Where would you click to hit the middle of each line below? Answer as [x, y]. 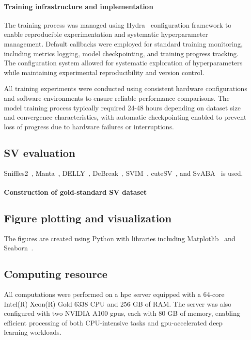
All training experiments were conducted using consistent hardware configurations [125, 88]
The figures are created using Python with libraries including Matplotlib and [120, 238]
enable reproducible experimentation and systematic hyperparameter [106, 34]
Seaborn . [19, 248]
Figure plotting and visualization [88, 218]
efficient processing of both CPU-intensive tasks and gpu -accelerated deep [113, 322]
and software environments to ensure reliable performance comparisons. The [117, 98]
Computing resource [56, 274]
